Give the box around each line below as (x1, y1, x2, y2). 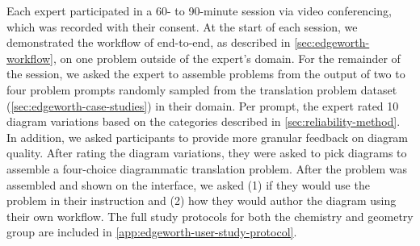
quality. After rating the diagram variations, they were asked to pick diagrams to (6, 144, 407, 161)
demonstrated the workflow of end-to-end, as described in (6, 34, 291, 51)
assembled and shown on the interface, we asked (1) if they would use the (6, 176, 370, 193)
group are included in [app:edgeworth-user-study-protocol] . (6, 223, 297, 240)
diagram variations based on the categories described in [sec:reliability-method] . (6, 113, 401, 130)
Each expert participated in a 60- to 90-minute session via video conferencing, (6, 2, 392, 19)
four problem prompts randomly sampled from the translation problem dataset (6, 81, 397, 98)
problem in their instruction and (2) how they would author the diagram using (6, 192, 397, 209)
